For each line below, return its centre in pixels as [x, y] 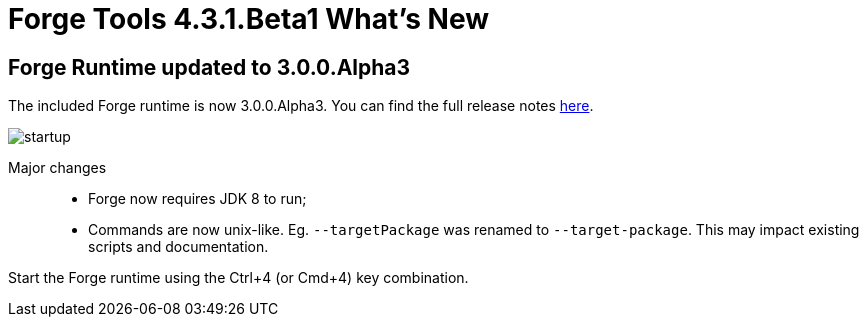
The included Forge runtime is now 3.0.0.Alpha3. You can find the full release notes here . [301, 106]
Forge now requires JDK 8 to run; [197, 199]
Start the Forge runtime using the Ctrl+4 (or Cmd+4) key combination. [238, 278]
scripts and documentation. [178, 247]
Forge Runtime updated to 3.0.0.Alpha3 [209, 67]
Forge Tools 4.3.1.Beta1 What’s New [248, 19]
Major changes [57, 168]
